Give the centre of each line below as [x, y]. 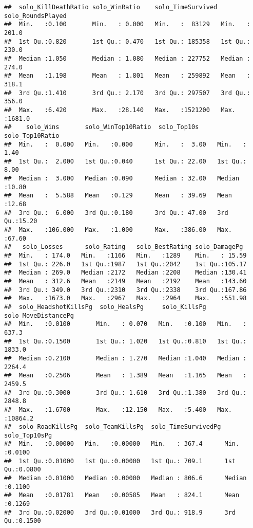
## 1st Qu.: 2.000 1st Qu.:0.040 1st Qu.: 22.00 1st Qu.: [125, 161]
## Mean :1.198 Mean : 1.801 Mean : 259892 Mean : [127, 76]
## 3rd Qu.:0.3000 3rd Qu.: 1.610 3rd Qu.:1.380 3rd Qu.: [125, 393]
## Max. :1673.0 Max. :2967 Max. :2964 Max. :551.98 [125, 298]
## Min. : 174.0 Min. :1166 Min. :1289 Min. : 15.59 [125, 256]
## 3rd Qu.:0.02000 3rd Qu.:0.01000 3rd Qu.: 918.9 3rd [120, 512]
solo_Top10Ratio [32, 135]
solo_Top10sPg [28, 435]
